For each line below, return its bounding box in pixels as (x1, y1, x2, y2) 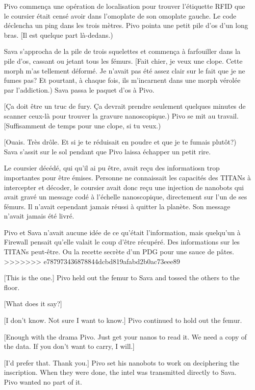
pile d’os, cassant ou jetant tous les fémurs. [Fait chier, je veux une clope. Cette (4, 55, 243, 66)
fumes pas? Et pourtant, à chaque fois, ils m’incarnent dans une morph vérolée (4, 75, 241, 85)
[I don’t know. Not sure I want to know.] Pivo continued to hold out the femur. (4, 315, 242, 325)
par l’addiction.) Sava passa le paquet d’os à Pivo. (4, 84, 154, 95)
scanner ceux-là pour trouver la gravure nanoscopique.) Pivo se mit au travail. (4, 110, 239, 121)
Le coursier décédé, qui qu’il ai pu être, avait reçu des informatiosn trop (4, 163, 220, 173)
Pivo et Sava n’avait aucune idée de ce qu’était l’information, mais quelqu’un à (4, 227, 241, 237)
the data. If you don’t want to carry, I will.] (4, 341, 135, 351)
